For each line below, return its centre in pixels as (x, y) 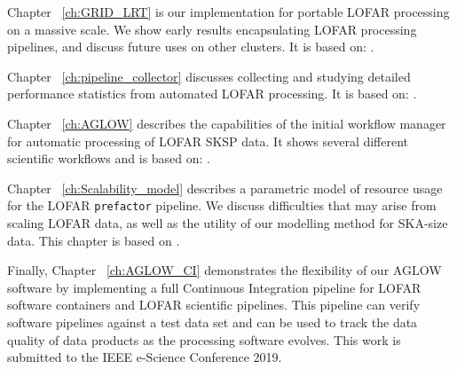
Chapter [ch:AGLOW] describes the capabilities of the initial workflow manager (227, 123)
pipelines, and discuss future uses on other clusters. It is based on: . (191, 47)
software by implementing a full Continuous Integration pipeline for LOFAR (214, 287)
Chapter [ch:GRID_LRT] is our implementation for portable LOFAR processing (228, 12)
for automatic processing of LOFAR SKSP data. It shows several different (208, 141)
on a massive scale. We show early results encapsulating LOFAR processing (212, 29)
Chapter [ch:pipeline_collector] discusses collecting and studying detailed (209, 76)
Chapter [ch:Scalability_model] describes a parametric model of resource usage (225, 188)
